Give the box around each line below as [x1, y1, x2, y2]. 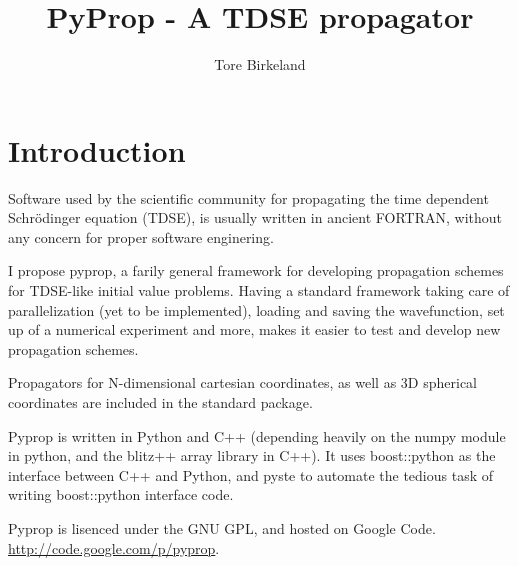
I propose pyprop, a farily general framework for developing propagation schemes [8, 260, 504, 281]
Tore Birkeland [214, 54, 306, 75]
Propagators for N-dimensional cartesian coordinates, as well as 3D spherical [8, 372, 477, 393]
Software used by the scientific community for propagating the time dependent [8, 187, 489, 208]
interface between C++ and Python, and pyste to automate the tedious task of [8, 464, 494, 485]
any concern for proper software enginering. [8, 226, 274, 247]
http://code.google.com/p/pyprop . [8, 537, 220, 558]
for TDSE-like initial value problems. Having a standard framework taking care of [8, 280, 510, 301]
